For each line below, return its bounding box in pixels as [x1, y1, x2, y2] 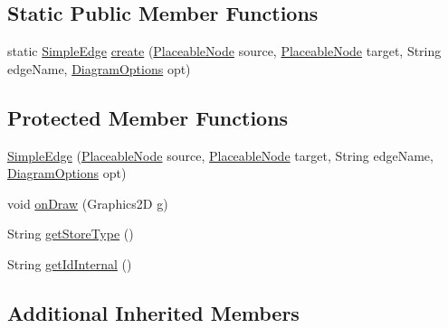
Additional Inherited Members [7, 298, 300, 326]
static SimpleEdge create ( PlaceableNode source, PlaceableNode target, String [7, 42, 442, 61]
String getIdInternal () [7, 254, 132, 273]
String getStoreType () [7, 224, 134, 243]
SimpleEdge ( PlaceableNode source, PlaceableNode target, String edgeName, [7, 145, 434, 164]
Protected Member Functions [7, 103, 289, 131]
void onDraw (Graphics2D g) [7, 193, 168, 212]
